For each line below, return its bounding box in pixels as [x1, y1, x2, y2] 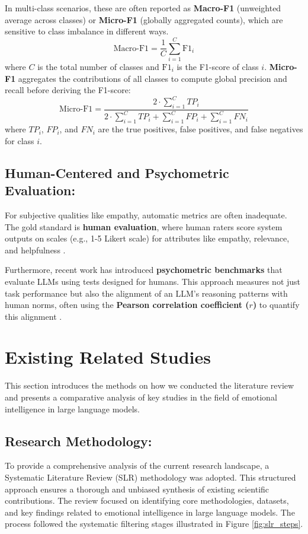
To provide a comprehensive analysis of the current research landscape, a [5, 459, 269, 472]
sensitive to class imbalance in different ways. [5, 25, 169, 37]
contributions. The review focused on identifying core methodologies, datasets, [5, 494, 289, 507]
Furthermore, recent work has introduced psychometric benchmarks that [5, 263, 283, 276]
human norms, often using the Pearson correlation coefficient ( [5, 298, 249, 311]
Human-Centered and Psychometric [5, 163, 229, 182]
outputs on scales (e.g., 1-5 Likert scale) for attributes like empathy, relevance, [5, 232, 290, 244]
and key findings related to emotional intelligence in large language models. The [5, 506, 295, 518]
